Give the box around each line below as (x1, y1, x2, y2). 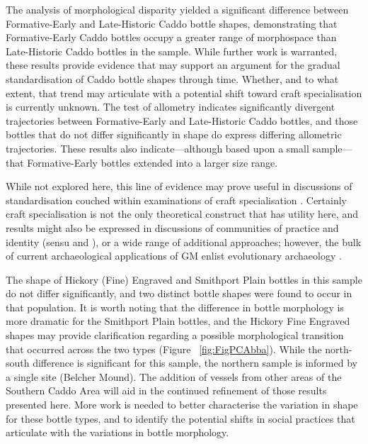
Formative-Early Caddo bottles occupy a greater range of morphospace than (6, 30, 337, 45)
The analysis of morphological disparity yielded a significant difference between (6, 2, 349, 16)
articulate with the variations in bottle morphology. (6, 425, 229, 440)
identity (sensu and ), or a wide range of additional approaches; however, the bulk (6, 234, 362, 249)
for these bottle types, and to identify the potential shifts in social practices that (6, 411, 355, 426)
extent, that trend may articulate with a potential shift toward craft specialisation (6, 85, 362, 100)
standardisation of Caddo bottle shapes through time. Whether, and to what (6, 71, 339, 86)
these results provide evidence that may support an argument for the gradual (6, 57, 340, 72)
